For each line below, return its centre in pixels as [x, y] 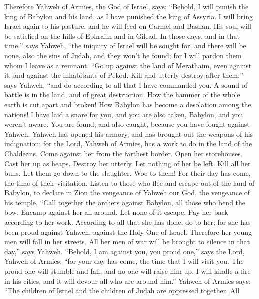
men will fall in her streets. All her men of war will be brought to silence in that [127, 242]
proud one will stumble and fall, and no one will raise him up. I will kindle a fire [127, 271]
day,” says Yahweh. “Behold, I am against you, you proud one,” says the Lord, [124, 251]
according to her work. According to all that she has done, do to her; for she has [127, 222]
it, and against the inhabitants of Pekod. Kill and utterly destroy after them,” [124, 75]
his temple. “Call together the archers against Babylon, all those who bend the [125, 202]
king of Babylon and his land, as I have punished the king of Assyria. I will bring [128, 16]
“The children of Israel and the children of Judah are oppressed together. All [122, 291]
